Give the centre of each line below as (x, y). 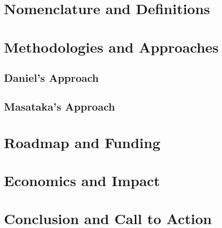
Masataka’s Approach (60, 106)
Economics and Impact (82, 180)
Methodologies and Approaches (111, 47)
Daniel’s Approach (51, 78)
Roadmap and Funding (82, 142)
